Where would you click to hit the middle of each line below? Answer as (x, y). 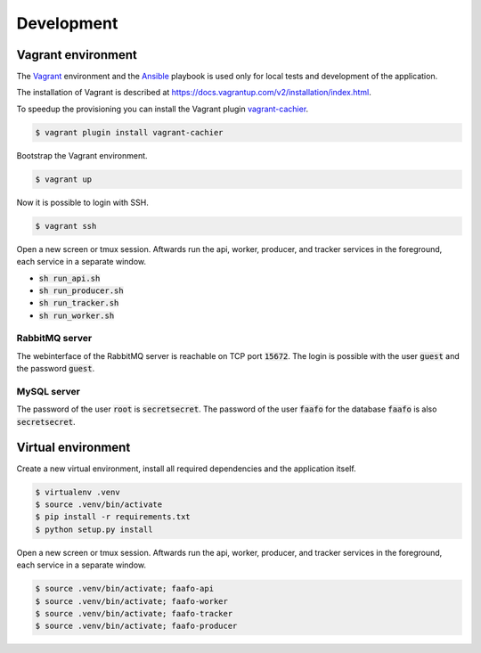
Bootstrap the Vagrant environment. (82, 155)
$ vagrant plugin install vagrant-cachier (129, 132)
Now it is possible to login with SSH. (82, 202)
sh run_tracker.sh (79, 303)
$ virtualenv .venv (77, 492)
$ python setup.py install (94, 529)
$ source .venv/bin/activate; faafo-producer (136, 626)
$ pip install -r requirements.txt (113, 517)
